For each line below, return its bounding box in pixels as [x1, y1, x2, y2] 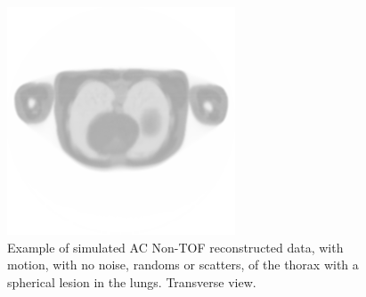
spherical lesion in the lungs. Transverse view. [7, 272, 256, 291]
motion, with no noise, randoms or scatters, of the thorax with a [7, 255, 359, 274]
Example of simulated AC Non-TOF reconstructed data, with [7, 237, 344, 256]
